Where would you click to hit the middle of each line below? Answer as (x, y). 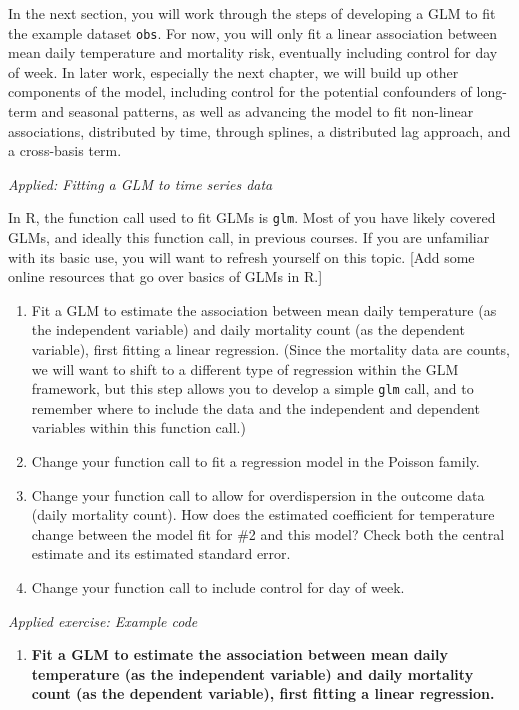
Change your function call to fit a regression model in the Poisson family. (255, 461)
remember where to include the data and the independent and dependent (255, 407)
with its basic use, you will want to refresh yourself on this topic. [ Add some (241, 256)
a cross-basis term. (65, 150)
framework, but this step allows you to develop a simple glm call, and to (252, 388)
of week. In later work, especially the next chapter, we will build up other (233, 71)
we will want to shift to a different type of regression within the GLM (245, 368)
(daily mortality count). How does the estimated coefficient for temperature (263, 514)
